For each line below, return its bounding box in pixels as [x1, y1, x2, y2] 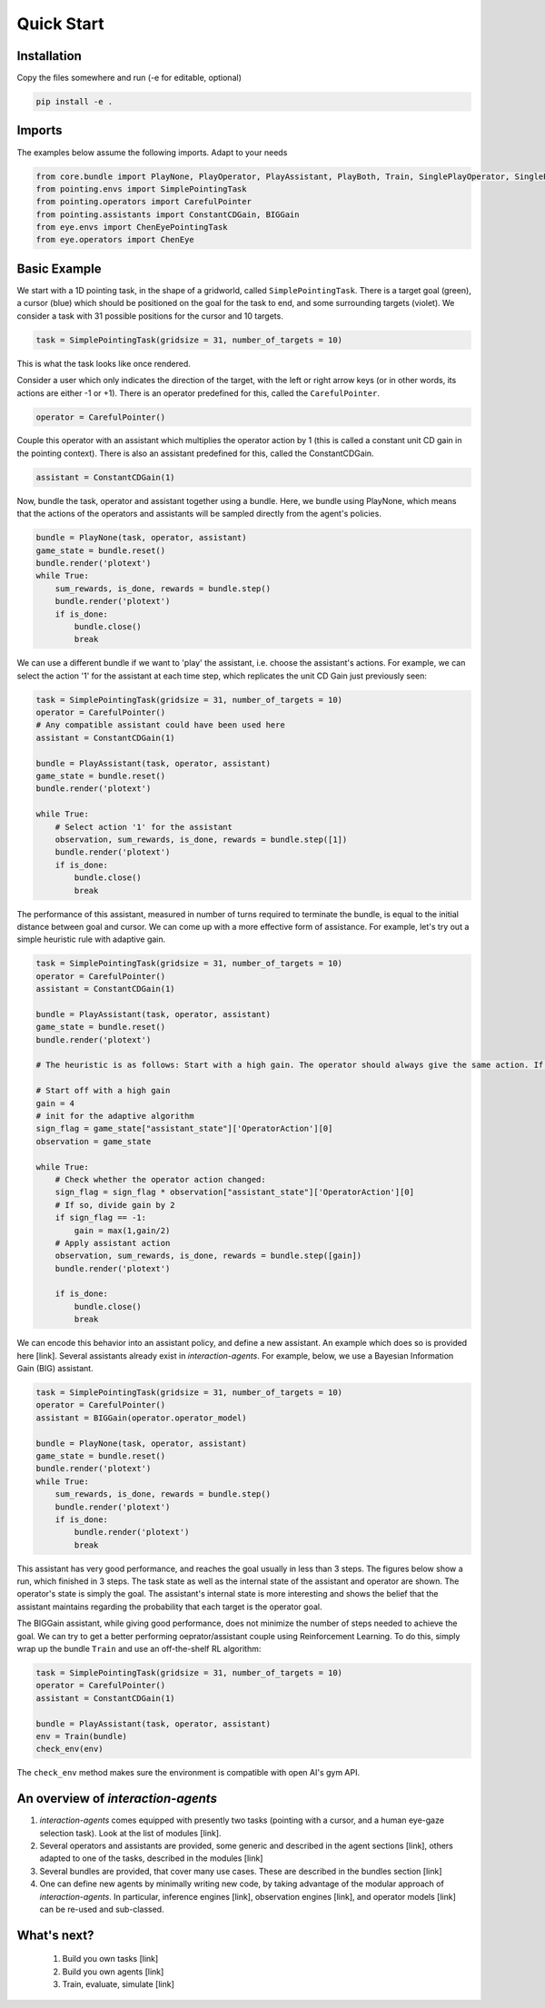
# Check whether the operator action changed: [54, 1174, 267, 1184]
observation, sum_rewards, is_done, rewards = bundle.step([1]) [54, 835, 348, 845]
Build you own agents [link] [62, 1966, 164, 1977]
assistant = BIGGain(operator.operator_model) [35, 1412, 247, 1423]
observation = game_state [35, 1136, 152, 1146]
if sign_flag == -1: [54, 1212, 147, 1223]
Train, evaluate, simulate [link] [62, 1979, 174, 1990]
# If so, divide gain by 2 [54, 1200, 176, 1210]
